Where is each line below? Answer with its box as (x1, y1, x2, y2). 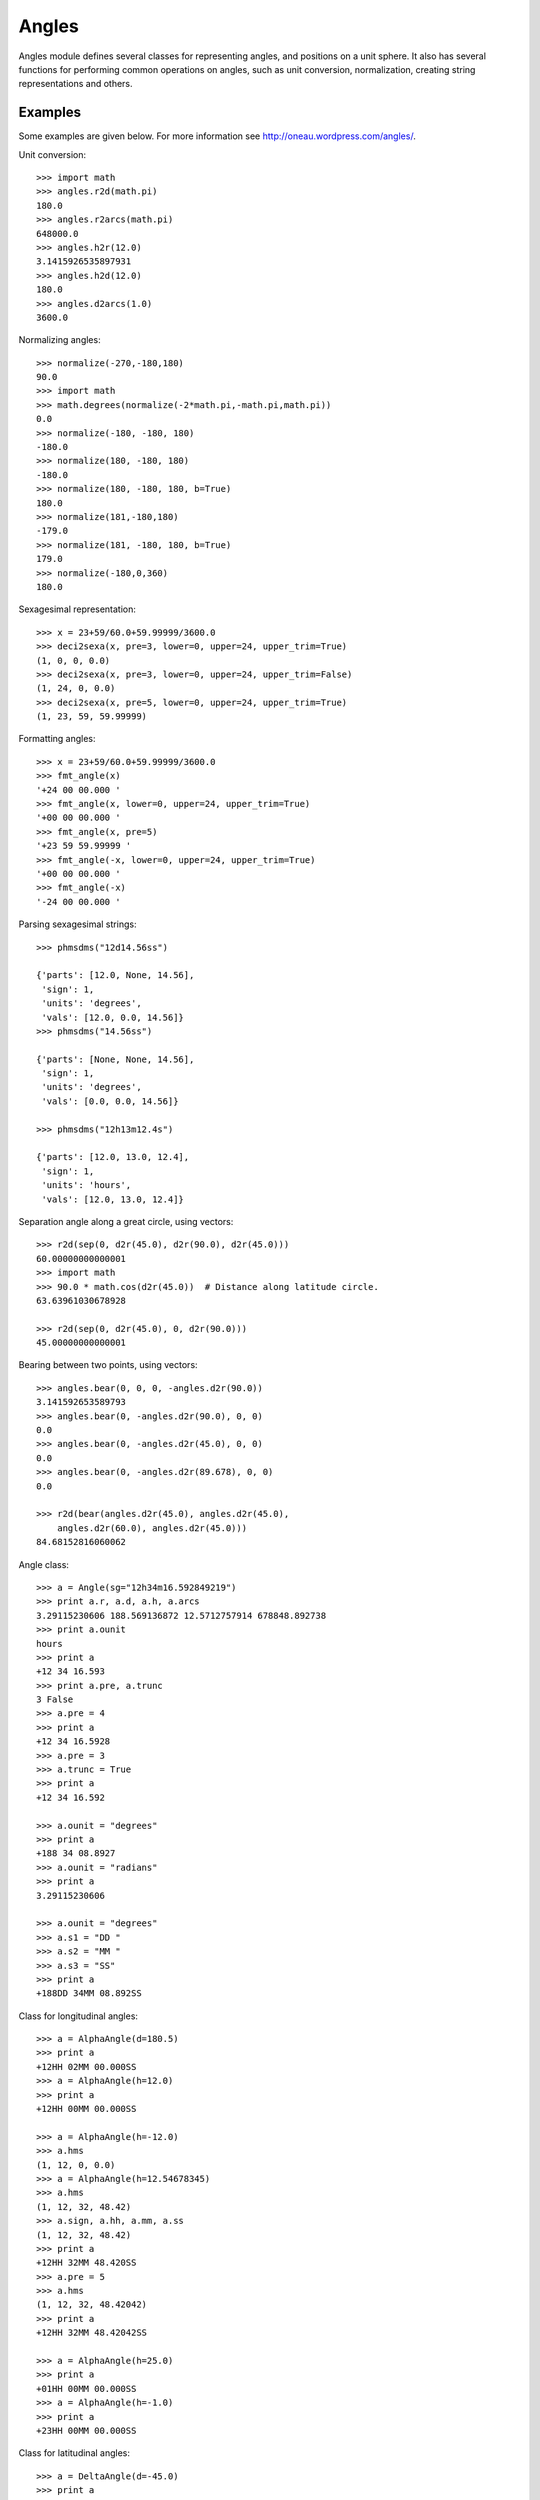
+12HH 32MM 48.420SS (36, 2257, 137, 2269)
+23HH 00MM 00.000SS (36, 2425, 137, 2436)
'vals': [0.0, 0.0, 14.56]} (41, 1095, 179, 1107)
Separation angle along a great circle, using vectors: (18, 1215, 234, 1227)
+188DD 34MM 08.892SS (36, 1988, 142, 1999)
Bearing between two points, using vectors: (18, 1359, 199, 1371)
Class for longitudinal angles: (18, 2010, 139, 2022)
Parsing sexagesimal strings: (18, 918, 137, 930)
